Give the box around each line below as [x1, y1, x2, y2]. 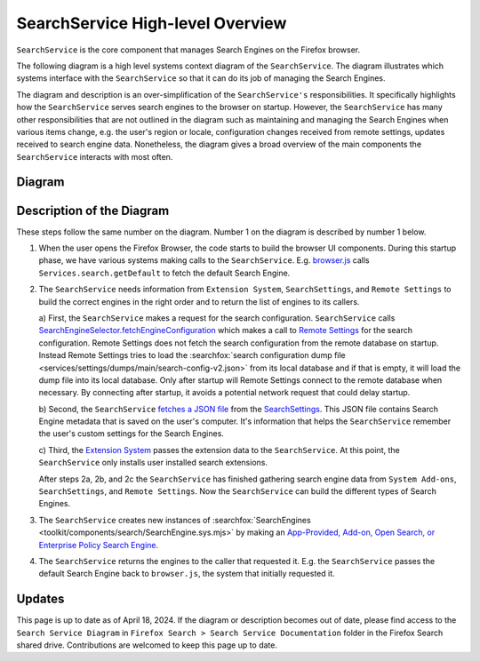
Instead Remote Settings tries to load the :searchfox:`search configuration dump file [38, 350, 346, 361]
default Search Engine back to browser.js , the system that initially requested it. [38, 569, 335, 579]
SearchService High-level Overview [16, 13, 287, 33]
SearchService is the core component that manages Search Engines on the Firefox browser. [16, 44, 360, 55]
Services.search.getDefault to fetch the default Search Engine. [38, 267, 291, 278]
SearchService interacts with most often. [16, 151, 173, 162]
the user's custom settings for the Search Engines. [38, 428, 224, 439]
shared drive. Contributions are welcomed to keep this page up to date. [16, 640, 277, 650]
